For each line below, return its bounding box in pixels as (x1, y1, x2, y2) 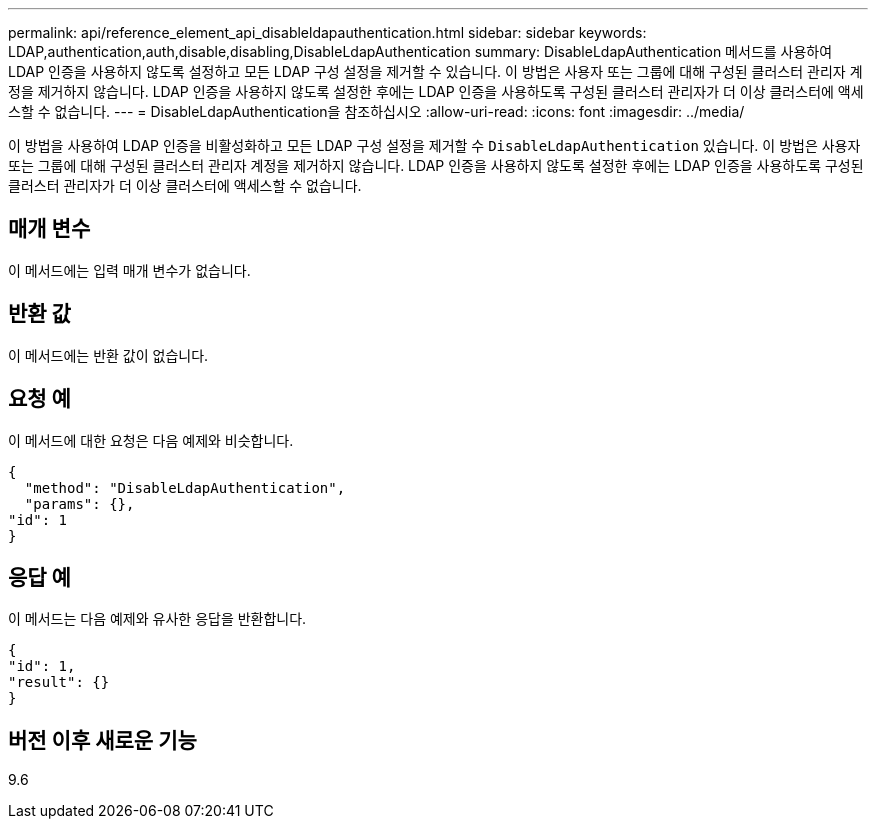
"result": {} (8, 674, 110, 691)
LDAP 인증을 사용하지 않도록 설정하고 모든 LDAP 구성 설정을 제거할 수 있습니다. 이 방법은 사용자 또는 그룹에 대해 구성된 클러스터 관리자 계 (8, 63, 863, 80)
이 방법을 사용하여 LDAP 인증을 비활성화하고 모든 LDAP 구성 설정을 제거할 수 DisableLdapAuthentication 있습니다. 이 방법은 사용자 (8, 137, 861, 154)
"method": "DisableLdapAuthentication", (24, 479, 346, 496)
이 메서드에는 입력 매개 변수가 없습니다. (8, 261, 251, 279)
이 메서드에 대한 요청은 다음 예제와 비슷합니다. (8, 431, 294, 449)
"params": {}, (24, 495, 135, 512)
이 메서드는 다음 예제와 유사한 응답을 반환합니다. (8, 610, 307, 628)
